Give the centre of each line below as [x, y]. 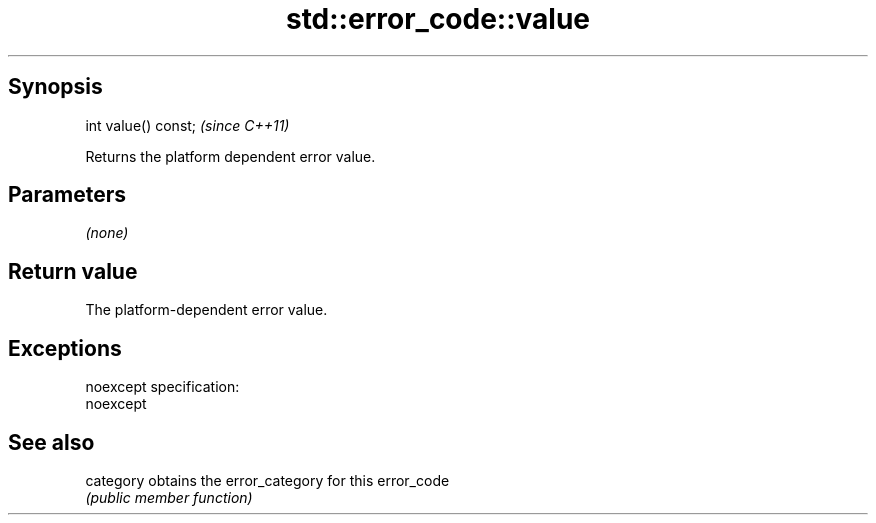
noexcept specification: [162, 387]
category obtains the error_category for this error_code [267, 480]
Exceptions [65, 348]
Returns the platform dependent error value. [230, 156]
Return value [73, 271]
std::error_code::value [438, 19]
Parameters [67, 195]
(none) [107, 233]
